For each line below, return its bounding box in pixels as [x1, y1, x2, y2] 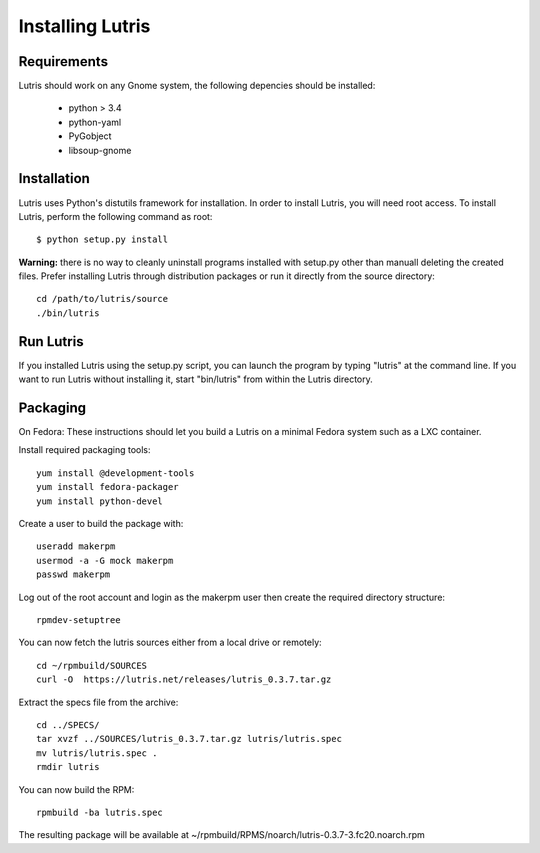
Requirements [18, 53, 109, 70]
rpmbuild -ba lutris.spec [36, 806, 164, 818]
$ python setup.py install [36, 234, 169, 245]
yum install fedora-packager [36, 481, 179, 493]
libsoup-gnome [68, 144, 132, 156]
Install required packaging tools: [18, 444, 151, 456]
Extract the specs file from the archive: [18, 696, 179, 708]
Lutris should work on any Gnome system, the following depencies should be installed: [18, 80, 376, 92]
